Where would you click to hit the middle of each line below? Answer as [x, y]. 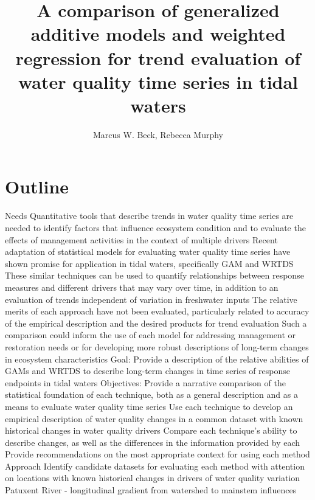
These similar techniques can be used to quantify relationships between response [154, 275]
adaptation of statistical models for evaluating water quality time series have [148, 252]
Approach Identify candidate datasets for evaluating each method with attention [155, 466]
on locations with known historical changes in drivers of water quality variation [153, 478]
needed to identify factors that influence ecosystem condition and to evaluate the [155, 227]
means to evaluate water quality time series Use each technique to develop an [149, 406]
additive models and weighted [158, 34]
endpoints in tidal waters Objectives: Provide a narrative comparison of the [145, 382]
